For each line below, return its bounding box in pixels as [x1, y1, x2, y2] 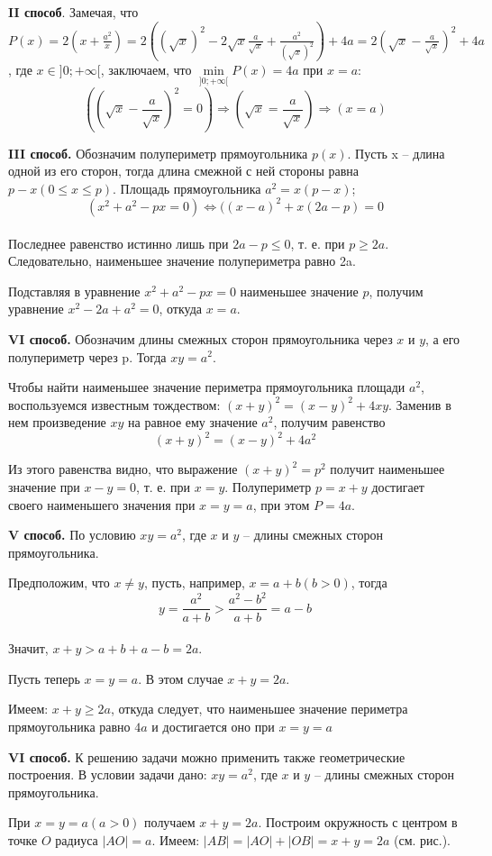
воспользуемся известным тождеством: [8, 395, 221, 414]
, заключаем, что [100, 60, 192, 79]
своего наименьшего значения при [8, 495, 196, 514]
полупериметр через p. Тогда [8, 347, 167, 366]
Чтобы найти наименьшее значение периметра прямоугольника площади [8, 378, 405, 396]
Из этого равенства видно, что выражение [8, 460, 238, 478]
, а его [425, 329, 460, 348]
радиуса [55, 830, 98, 849]
